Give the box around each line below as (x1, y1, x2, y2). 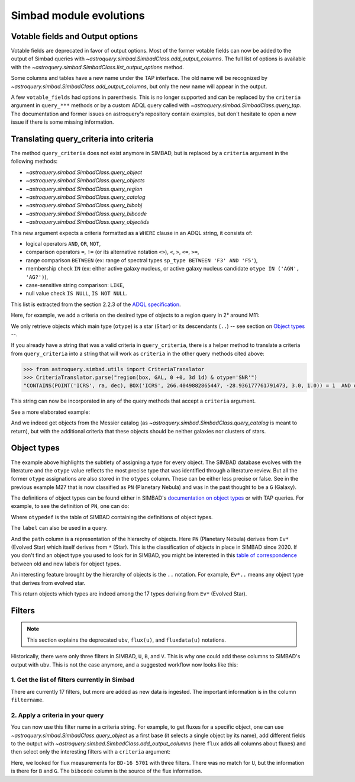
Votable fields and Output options (11, 31, 138, 41)
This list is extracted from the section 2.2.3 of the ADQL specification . (11, 301, 181, 308)
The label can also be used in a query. (11, 524, 108, 532)
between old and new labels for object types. (11, 560, 121, 567)
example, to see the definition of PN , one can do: (11, 503, 130, 510)
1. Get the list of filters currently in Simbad (11, 675, 134, 684)
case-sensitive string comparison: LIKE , (25, 281, 124, 288)
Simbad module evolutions (11, 9, 145, 22)
